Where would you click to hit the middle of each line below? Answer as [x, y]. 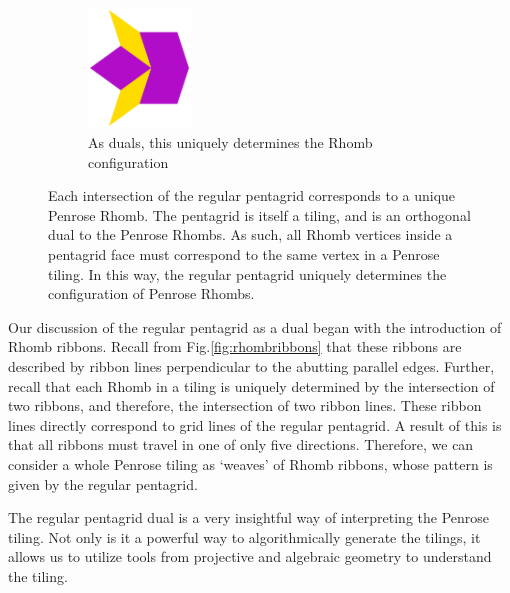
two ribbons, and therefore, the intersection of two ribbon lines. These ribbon [245, 405]
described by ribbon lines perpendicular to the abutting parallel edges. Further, [251, 366]
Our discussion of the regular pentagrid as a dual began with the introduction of [255, 326]
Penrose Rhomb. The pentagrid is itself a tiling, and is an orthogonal [259, 214]
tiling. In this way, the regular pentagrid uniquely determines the [247, 273]
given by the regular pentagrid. [103, 483]
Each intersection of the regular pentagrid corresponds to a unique [252, 195]
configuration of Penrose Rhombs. [151, 293]
